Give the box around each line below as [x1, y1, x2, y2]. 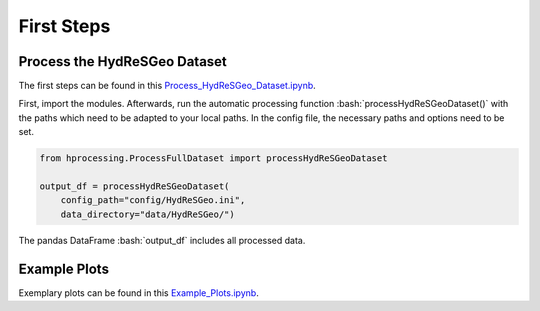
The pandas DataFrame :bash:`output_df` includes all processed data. [18, 234, 306, 246]
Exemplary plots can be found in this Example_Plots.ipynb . [18, 286, 259, 299]
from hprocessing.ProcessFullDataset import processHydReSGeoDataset [39, 153, 388, 164]
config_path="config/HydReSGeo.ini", [60, 195, 246, 206]
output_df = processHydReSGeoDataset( [39, 181, 230, 192]
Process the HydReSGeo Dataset [18, 53, 227, 70]
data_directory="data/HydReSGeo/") [60, 208, 235, 220]
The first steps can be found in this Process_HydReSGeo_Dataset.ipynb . [18, 80, 317, 92]
